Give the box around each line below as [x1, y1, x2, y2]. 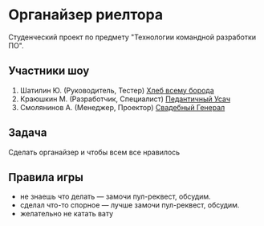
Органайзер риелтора [8, 6, 163, 24]
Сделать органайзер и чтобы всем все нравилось [8, 147, 181, 157]
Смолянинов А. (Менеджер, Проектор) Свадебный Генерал [19, 102, 225, 112]
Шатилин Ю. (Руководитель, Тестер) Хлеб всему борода [19, 85, 214, 95]
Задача [8, 126, 47, 140]
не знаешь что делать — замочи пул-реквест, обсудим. [19, 191, 211, 202]
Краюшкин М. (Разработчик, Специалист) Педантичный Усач [19, 94, 231, 104]
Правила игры [8, 171, 84, 184]
